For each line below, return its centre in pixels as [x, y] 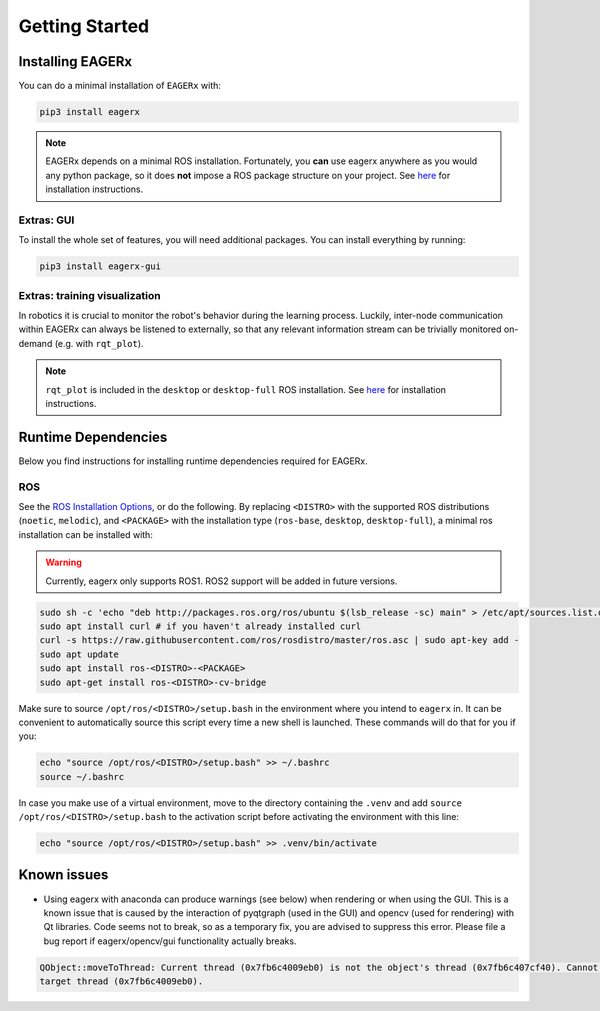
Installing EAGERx [75, 61]
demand [35, 343]
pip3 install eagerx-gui [100, 266]
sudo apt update [79, 654]
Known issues [63, 875]
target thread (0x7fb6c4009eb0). [121, 981]
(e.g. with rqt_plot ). [99, 343]
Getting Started [84, 26]
